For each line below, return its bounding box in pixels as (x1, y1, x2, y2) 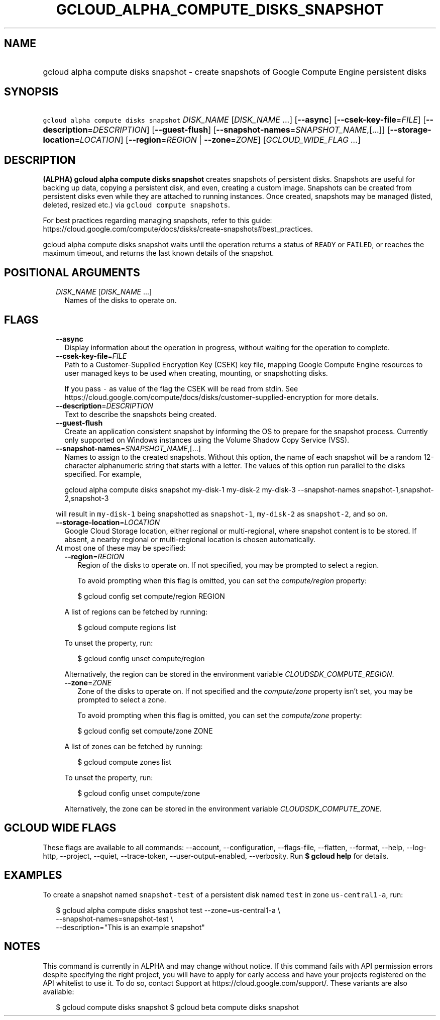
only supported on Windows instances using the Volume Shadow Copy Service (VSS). (64, 435, 350, 444)
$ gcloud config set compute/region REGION (77, 591, 225, 600)
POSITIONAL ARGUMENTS (4, 266, 140, 279)
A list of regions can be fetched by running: (64, 607, 208, 616)
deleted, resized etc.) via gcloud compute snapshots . (43, 200, 231, 210)
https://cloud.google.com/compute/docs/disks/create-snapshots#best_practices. (43, 225, 313, 234)
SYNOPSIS (4, 85, 59, 98)
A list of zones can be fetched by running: (64, 742, 203, 751)
